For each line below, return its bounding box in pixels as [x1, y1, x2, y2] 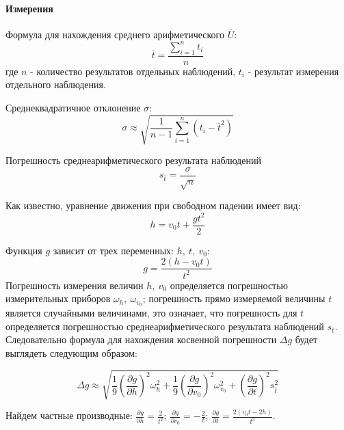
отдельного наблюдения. [5, 77, 106, 92]
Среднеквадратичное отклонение [5, 100, 141, 114]
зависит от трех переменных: [53, 243, 174, 257]
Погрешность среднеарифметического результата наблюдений [5, 153, 261, 167]
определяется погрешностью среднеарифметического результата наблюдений [5, 319, 324, 333]
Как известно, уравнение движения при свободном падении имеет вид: [5, 198, 301, 213]
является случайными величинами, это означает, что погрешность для [5, 306, 297, 320]
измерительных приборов [5, 291, 111, 306]
